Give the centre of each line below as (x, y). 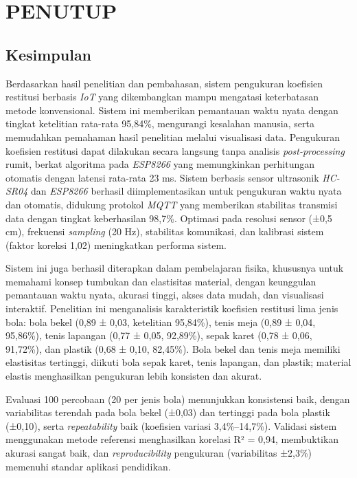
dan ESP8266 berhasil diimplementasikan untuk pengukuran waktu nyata (186, 191)
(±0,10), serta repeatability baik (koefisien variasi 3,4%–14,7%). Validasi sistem (171, 425)
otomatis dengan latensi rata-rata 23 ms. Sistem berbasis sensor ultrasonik (162, 177)
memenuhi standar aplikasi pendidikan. (88, 466)
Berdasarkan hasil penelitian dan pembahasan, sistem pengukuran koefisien (164, 83)
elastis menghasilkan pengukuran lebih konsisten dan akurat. (134, 376)
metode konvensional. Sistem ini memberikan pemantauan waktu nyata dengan (172, 110)
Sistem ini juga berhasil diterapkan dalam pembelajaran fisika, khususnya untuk (175, 268)
